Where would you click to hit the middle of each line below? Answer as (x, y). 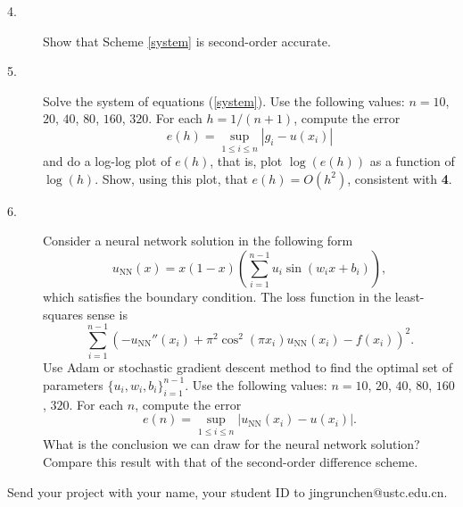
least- (409, 296)
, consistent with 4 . (400, 178)
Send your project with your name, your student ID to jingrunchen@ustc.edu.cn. (227, 491)
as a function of (412, 161)
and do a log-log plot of (107, 161)
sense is (107, 314)
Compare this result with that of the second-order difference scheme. (231, 462)
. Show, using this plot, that (171, 178)
